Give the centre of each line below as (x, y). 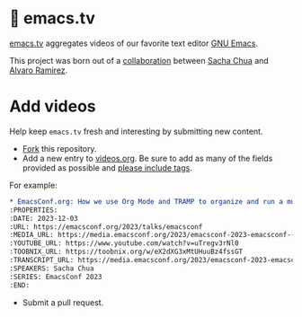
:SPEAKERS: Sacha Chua (52, 269)
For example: (34, 185)
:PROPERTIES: (34, 210)
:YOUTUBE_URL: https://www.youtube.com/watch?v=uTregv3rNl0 (124, 243)
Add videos (53, 106)
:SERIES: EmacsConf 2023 (56, 277)
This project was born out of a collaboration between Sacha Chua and (139, 60)
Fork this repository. (59, 148)
